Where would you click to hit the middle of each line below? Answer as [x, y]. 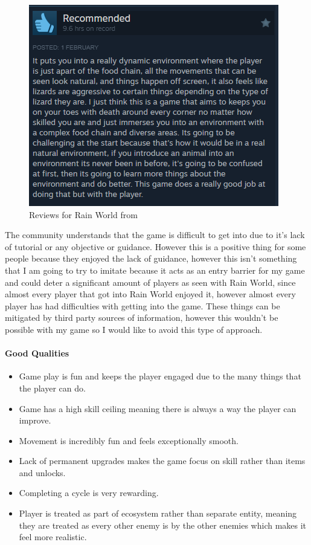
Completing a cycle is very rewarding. [89, 493]
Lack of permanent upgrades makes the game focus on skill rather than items [162, 461]
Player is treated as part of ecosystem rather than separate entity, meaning [158, 513]
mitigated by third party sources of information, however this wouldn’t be [142, 318]
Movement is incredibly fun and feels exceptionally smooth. [129, 440]
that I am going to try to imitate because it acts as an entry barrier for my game [155, 270]
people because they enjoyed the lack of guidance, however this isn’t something [151, 258]
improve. [35, 420]
